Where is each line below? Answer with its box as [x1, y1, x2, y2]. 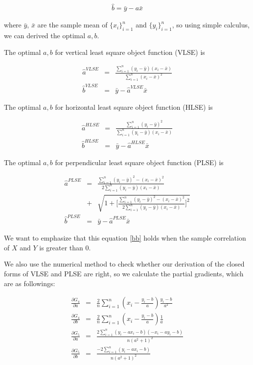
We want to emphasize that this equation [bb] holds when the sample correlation [4, 233, 246, 243]
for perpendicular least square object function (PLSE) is [55, 157, 224, 167]
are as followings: [4, 278, 55, 288]
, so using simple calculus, [172, 20, 250, 30]
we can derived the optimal [4, 30, 86, 41]
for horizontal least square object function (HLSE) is [55, 101, 213, 112]
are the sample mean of [37, 20, 108, 30]
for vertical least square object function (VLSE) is [55, 47, 205, 57]
